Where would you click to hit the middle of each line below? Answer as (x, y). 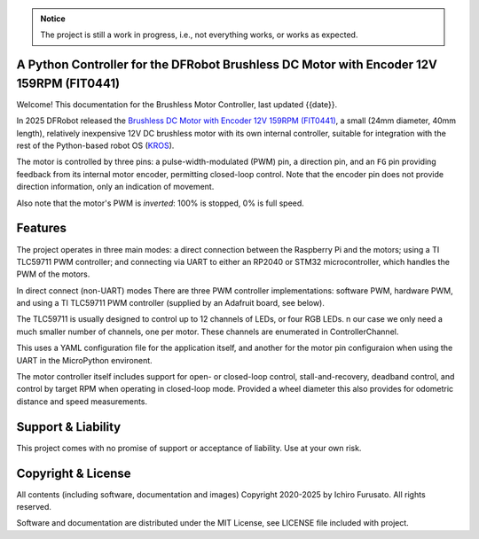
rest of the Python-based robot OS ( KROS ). (95, 145)
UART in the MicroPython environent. (84, 360)
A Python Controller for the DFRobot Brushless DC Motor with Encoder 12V (227, 65)
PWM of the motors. (53, 274)
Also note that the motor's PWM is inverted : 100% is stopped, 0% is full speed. (161, 203)
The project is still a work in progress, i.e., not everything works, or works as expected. (199, 35)
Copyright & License (74, 473)
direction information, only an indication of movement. (115, 187)
